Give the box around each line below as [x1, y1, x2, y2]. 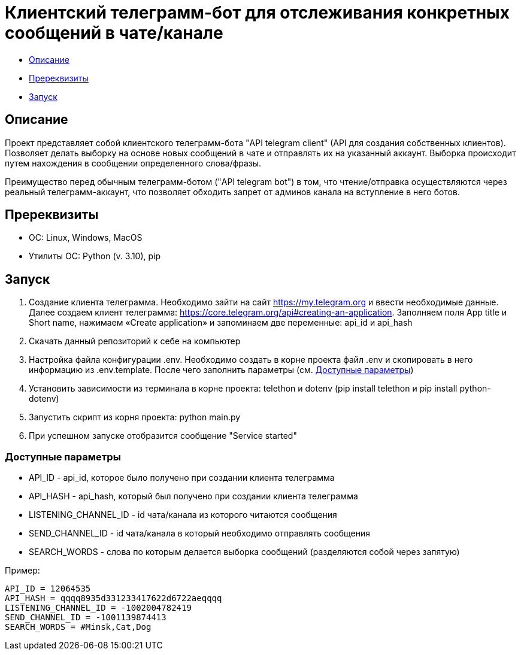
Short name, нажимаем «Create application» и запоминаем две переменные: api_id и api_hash [29, 317, 413, 328]
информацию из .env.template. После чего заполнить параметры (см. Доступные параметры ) [29, 365, 414, 375]
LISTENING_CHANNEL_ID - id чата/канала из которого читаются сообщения [29, 510, 337, 520]
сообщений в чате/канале [5, 23, 223, 43]
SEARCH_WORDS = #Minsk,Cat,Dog [5, 622, 152, 632]
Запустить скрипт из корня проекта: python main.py [29, 412, 241, 423]
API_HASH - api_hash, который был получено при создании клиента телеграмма [29, 491, 358, 502]
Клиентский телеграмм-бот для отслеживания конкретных [5, 2, 510, 23]
